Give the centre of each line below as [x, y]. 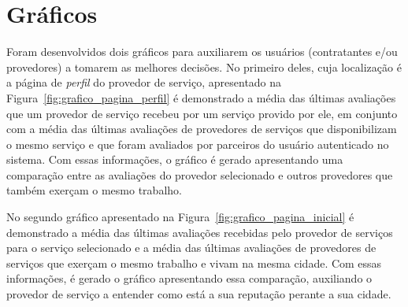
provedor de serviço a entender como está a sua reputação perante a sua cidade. [199, 294]
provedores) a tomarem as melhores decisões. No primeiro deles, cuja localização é [204, 67]
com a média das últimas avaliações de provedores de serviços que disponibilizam [202, 129]
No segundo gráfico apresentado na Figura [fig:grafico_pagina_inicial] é [180, 217]
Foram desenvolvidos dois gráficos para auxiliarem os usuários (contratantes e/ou [202, 52]
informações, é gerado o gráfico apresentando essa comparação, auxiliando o [189, 278]
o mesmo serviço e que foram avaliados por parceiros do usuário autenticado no [198, 144]
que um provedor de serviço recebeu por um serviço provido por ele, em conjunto [202, 113]
